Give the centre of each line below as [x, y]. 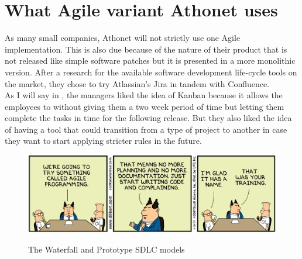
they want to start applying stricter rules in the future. [103, 141]
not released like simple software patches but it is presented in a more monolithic [150, 61]
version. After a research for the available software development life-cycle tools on [151, 72]
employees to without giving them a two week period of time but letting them [145, 106]
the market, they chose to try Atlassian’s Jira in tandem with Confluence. [137, 83]
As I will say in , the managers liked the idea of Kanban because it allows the [144, 95]
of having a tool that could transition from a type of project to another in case [146, 129]
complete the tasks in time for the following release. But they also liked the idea [148, 118]
